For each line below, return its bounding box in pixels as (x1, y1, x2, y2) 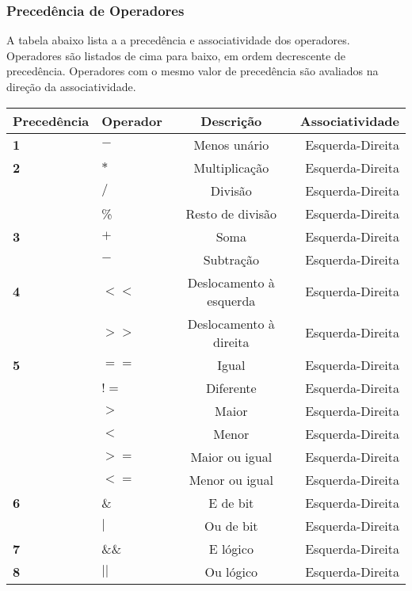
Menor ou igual (189, 470, 273, 489)
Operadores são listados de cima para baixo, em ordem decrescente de (6, 47, 345, 63)
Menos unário (193, 135, 269, 154)
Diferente (205, 378, 257, 397)
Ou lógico (204, 562, 258, 581)
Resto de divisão (185, 204, 277, 223)
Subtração (203, 250, 259, 269)
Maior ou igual (190, 447, 273, 466)
